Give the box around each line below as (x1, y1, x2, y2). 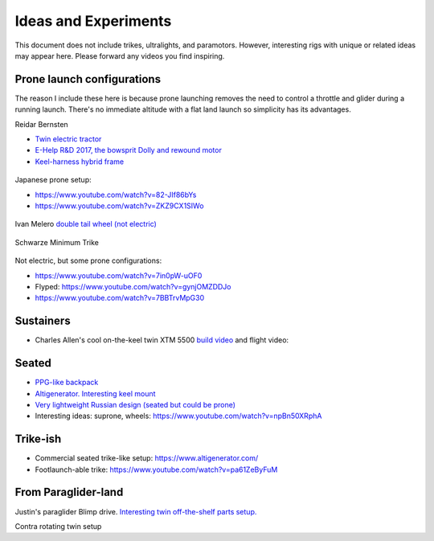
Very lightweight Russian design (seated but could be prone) (35, 400, 236, 409)
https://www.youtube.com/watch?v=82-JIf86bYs (35, 190, 197, 199)
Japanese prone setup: (14, 175, 92, 185)
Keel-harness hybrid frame (35, 157, 125, 166)
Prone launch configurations (14, 72, 161, 86)
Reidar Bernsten (14, 119, 68, 129)
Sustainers (14, 314, 72, 328)
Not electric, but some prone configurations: (14, 256, 162, 265)
